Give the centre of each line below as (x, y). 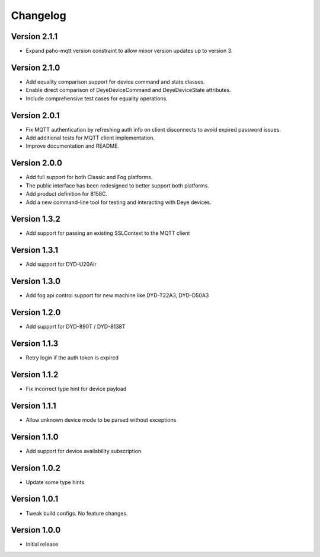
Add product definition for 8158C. (67, 194)
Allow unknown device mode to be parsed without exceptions (101, 420)
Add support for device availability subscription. (84, 451)
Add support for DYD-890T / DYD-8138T (76, 327)
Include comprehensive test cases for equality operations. (97, 98)
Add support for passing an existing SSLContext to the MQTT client (108, 233)
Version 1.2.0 (36, 312)
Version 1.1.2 (35, 375)
